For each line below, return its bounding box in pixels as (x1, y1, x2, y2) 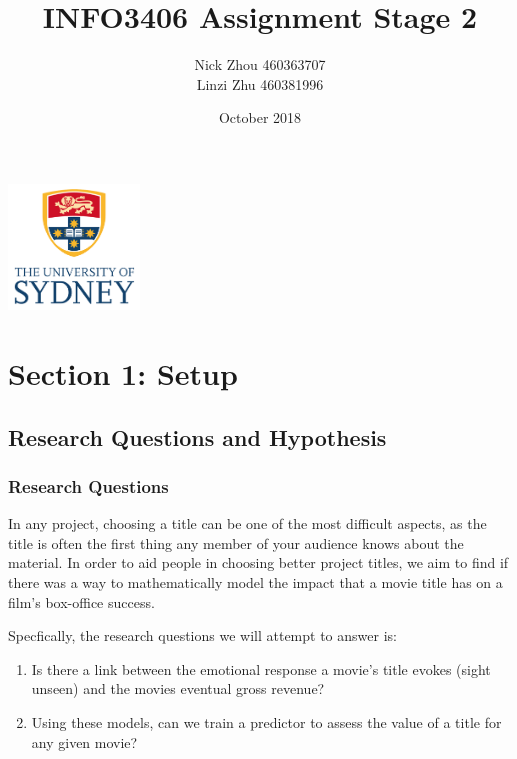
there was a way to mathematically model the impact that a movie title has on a (8, 571, 503, 592)
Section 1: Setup (8, 353, 238, 393)
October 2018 (218, 107, 302, 128)
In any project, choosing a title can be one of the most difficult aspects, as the (8, 513, 487, 534)
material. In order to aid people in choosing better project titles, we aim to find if (8, 552, 509, 573)
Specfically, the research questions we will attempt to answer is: (8, 625, 397, 646)
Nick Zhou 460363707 (194, 54, 326, 75)
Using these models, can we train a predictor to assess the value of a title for (31, 711, 502, 732)
